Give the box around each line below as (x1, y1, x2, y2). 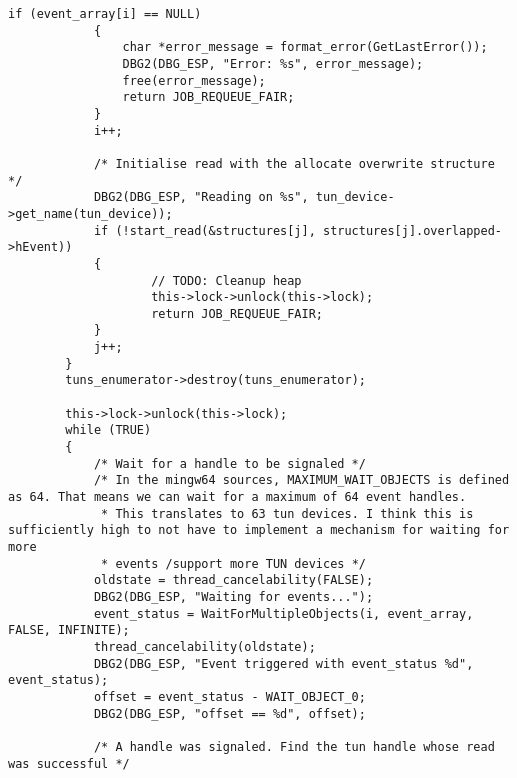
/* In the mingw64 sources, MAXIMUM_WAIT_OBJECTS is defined (93, 473, 510, 488)
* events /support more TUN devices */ (101, 556, 366, 571)
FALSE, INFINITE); (8, 623, 130, 638)
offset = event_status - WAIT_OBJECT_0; (93, 689, 366, 704)
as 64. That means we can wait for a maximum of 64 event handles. (8, 490, 467, 505)
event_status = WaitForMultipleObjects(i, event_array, (93, 606, 474, 621)
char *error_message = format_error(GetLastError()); (122, 40, 488, 55)
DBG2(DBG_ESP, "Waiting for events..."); (93, 589, 374, 604)
